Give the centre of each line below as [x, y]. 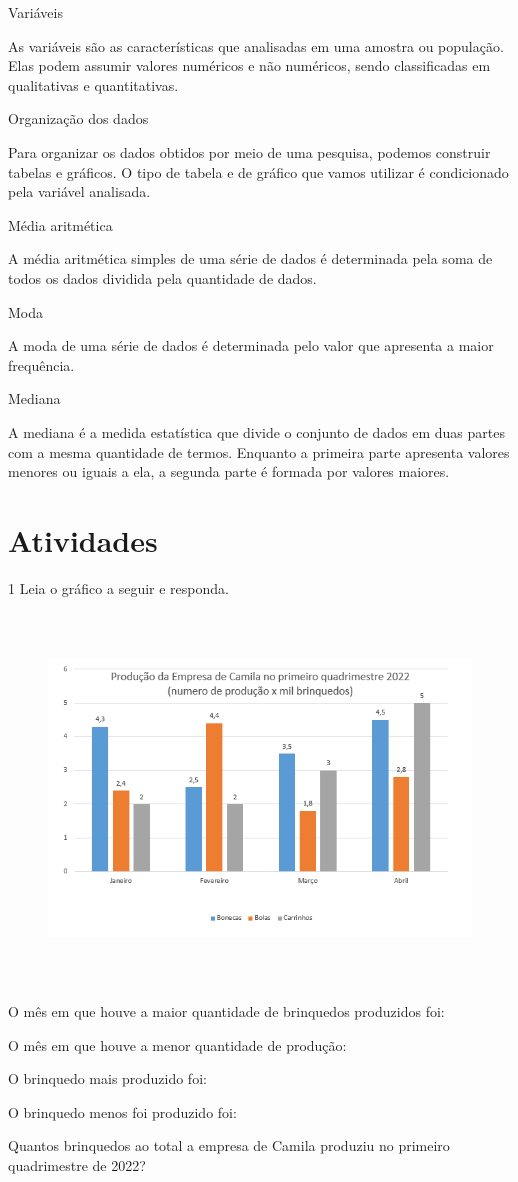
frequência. [41, 364]
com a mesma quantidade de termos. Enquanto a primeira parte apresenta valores [259, 451]
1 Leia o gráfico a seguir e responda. [118, 587]
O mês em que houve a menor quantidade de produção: [177, 1044]
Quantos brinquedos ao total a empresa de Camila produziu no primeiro [229, 1145]
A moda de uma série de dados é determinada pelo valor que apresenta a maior [251, 345]
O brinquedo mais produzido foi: [107, 1078]
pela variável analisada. [79, 191]
